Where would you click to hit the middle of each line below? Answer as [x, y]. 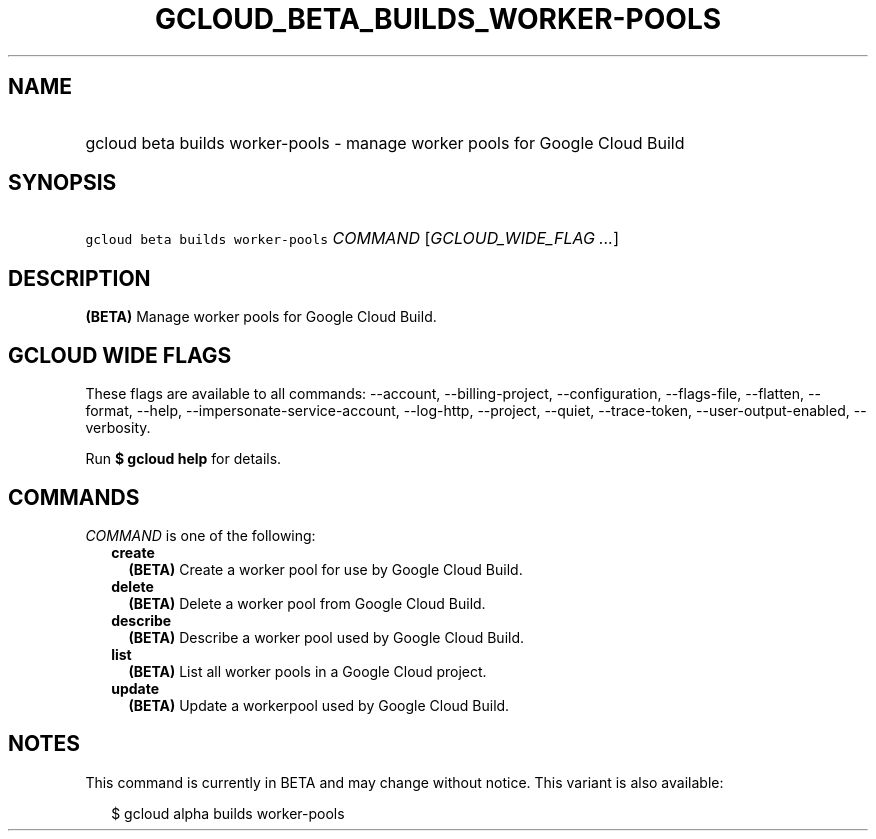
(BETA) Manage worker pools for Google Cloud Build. [261, 317]
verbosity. [118, 428]
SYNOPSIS [62, 183]
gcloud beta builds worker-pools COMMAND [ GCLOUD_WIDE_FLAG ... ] [352, 238]
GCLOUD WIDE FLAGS [120, 355]
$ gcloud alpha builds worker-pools [228, 813]
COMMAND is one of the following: [200, 535]
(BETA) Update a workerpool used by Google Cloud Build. [319, 705]
